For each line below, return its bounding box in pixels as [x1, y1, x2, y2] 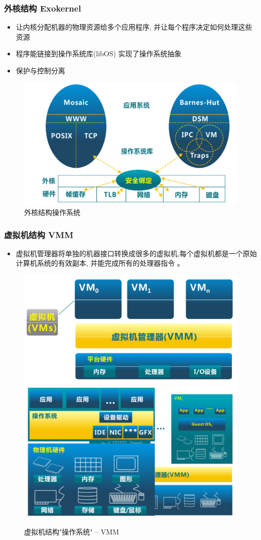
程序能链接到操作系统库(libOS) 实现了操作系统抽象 [16, 48, 182, 59]
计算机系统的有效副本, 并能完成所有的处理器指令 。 [16, 258, 185, 268]
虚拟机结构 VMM [4, 228, 74, 241]
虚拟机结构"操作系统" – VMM [24, 526, 119, 537]
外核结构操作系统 [24, 207, 80, 218]
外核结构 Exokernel [4, 2, 81, 14]
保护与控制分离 [16, 65, 65, 75]
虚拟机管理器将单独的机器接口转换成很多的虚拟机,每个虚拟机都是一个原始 [16, 248, 257, 258]
